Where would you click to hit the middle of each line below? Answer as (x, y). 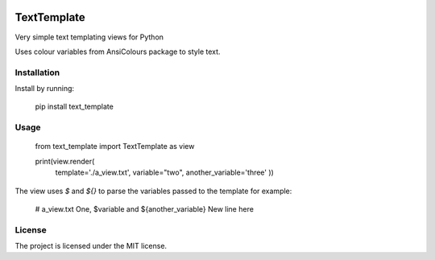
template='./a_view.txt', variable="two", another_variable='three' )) (164, 172)
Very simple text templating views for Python (89, 37)
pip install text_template (75, 107)
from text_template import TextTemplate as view (115, 147)
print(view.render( (65, 161)
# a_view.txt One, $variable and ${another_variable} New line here (144, 208)
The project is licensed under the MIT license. (91, 246)
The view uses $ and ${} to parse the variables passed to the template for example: (153, 191)
